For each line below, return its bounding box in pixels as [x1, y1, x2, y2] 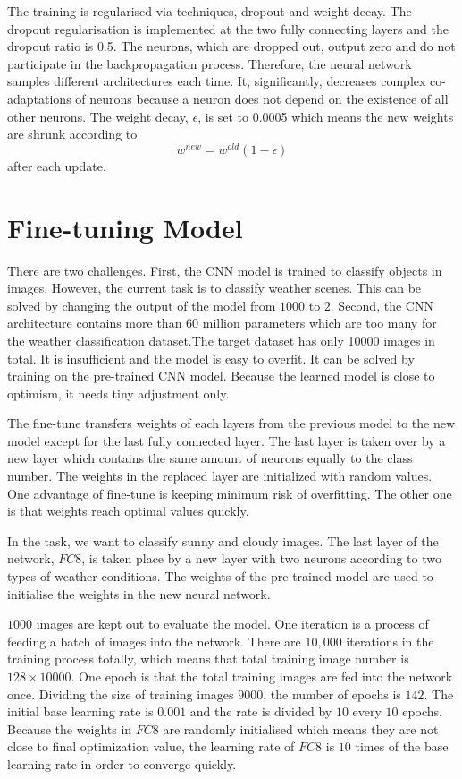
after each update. [7, 156, 106, 175]
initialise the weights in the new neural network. [7, 584, 271, 603]
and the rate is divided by [189, 702, 332, 721]
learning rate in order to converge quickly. [7, 754, 237, 773]
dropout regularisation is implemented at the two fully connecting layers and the [7, 19, 449, 38]
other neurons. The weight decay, [7, 107, 189, 125]
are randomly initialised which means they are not [163, 719, 439, 738]
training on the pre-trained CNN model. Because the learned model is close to [7, 366, 435, 385]
